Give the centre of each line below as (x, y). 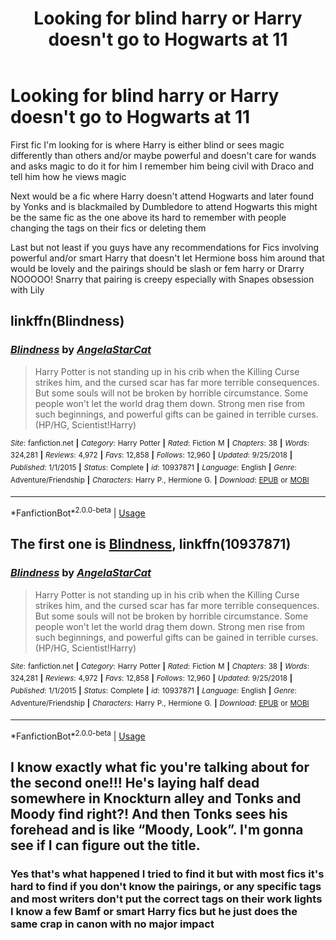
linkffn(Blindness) (67, 321)
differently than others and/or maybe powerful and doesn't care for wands (163, 155)
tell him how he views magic (68, 176)
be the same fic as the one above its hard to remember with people (148, 217)
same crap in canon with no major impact (112, 924)
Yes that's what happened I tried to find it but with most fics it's (167, 874)
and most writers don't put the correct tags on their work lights (166, 899)
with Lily (27, 289)
